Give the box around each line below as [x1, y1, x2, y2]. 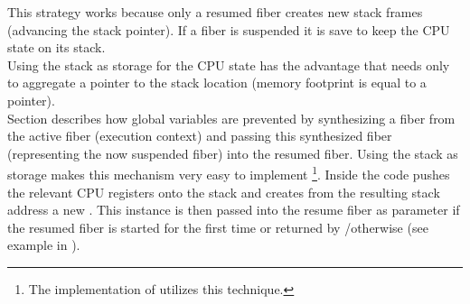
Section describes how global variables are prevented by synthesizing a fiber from [7, 108, 456, 127]
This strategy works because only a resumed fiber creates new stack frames [7, 3, 423, 21]
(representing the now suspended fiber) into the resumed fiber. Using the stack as [7, 143, 458, 162]
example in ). [7, 235, 80, 254]
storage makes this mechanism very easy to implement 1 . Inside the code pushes [7, 162, 450, 183]
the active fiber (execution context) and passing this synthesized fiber [7, 126, 392, 145]
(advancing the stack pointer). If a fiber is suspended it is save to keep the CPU [7, 20, 450, 39]
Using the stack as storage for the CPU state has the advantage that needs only [7, 55, 450, 74]
